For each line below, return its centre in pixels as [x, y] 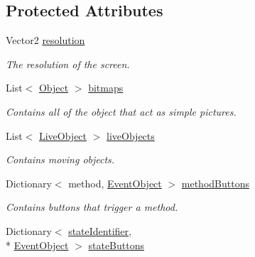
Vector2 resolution [45, 40]
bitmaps [106, 88]
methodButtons [215, 183]
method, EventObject [115, 183]
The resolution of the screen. [68, 64]
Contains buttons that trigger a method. [92, 207]
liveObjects [131, 135]
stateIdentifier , [100, 230]
